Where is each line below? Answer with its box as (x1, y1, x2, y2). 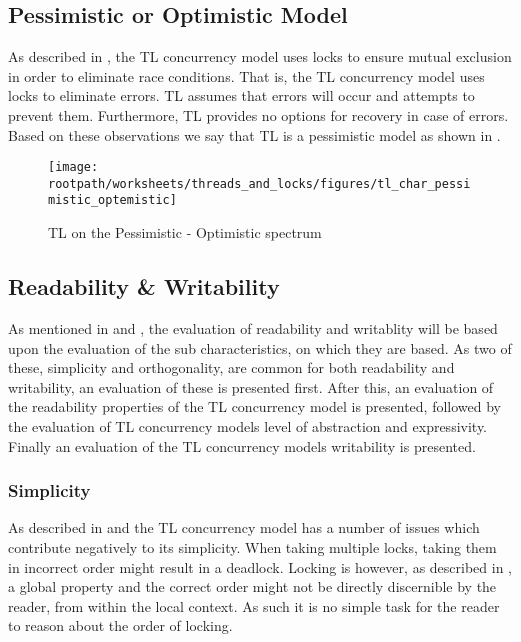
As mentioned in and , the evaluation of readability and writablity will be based (8, 317, 498, 338)
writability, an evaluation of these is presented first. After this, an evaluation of (8, 376, 494, 397)
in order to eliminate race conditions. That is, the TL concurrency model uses (8, 65, 485, 86)
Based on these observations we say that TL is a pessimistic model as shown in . (8, 124, 501, 145)
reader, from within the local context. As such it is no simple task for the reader (8, 595, 500, 616)
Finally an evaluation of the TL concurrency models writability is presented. (8, 435, 476, 456)
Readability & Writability (8, 271, 280, 302)
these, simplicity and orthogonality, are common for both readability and (8, 357, 455, 378)
